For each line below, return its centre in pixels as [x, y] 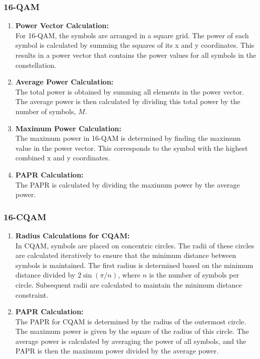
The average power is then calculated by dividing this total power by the [128, 101]
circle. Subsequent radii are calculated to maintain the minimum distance [128, 284]
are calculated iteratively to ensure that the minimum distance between [126, 255]
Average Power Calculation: [64, 82]
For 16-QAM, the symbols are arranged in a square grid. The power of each [132, 35]
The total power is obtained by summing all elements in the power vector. [130, 91]
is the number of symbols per [194, 275]
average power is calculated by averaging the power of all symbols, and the [131, 341]
